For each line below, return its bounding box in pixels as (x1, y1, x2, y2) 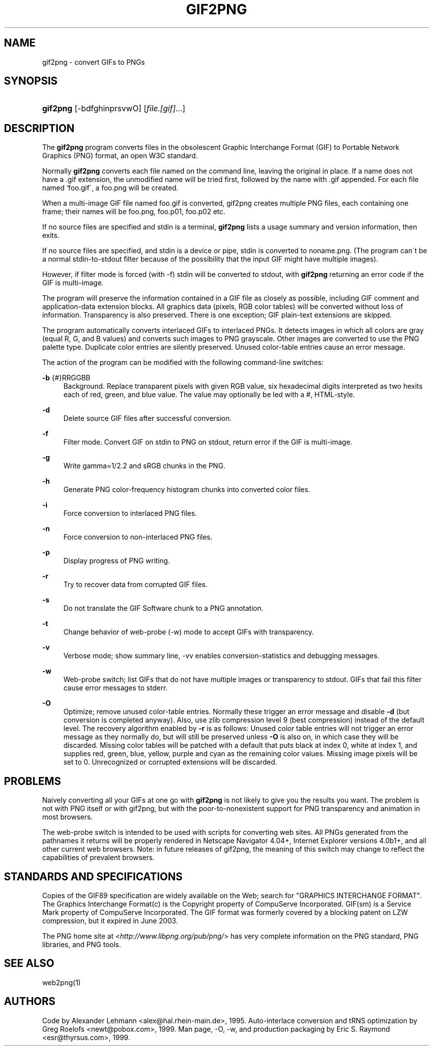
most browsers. (42, 813, 93, 822)
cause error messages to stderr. (63, 684, 168, 692)
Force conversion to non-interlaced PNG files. (63, 533, 213, 542)
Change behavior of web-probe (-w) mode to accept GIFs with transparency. (63, 628, 314, 637)
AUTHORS (4, 995, 56, 1008)
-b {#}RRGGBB (42, 373, 90, 382)
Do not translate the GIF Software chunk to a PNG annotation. (63, 604, 263, 613)
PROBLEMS (4, 775, 61, 787)
